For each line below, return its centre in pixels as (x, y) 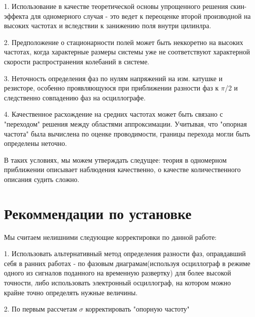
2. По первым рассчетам (41, 309)
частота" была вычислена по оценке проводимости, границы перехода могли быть (127, 133)
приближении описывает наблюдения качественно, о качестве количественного (123, 169)
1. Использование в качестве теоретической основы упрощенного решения (116, 6)
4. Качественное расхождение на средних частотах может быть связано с (113, 114)
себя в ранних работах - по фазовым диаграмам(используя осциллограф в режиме (127, 263)
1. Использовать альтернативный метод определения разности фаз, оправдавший (125, 253)
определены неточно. (36, 143)
